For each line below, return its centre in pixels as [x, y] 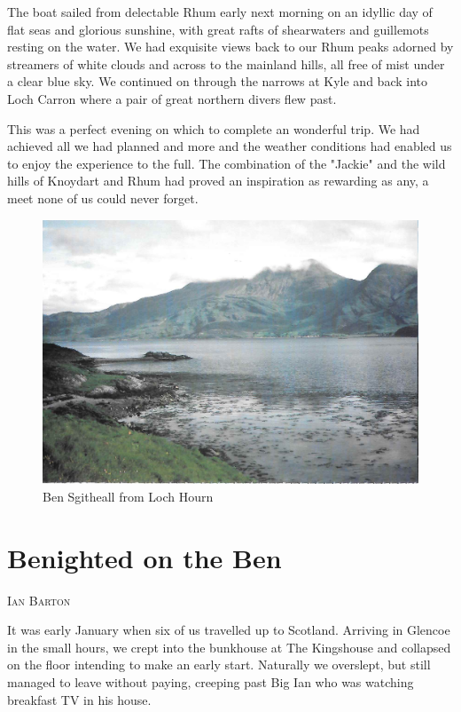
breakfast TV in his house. [79, 699]
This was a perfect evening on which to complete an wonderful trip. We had [214, 128]
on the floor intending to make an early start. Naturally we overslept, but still [219, 665]
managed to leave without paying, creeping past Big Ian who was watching [211, 681]
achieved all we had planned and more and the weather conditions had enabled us [230, 146]
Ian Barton [39, 600]
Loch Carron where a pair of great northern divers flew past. [172, 98]
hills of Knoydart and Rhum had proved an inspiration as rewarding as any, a [218, 181]
